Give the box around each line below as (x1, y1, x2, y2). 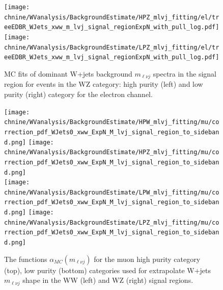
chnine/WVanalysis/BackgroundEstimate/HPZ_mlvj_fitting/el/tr (4, 13, 219, 21)
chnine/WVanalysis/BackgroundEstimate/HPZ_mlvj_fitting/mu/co (4, 149, 219, 156)
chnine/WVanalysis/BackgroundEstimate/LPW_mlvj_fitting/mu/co (4, 188, 219, 196)
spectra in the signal (153, 68, 217, 79)
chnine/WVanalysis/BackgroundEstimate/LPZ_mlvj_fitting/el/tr (4, 43, 219, 51)
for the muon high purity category (94, 253, 201, 264)
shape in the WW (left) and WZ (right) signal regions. (22, 275, 193, 285)
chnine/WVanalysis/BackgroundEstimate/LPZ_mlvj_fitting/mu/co (4, 219, 219, 226)
